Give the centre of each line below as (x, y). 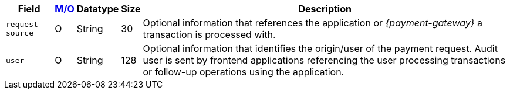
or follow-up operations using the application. (244, 72)
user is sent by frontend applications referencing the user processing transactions (324, 60)
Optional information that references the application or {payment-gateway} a (313, 23)
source (20, 33)
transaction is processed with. (209, 34)
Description (325, 9)
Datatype (98, 9)
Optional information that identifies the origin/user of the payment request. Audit (320, 48)
